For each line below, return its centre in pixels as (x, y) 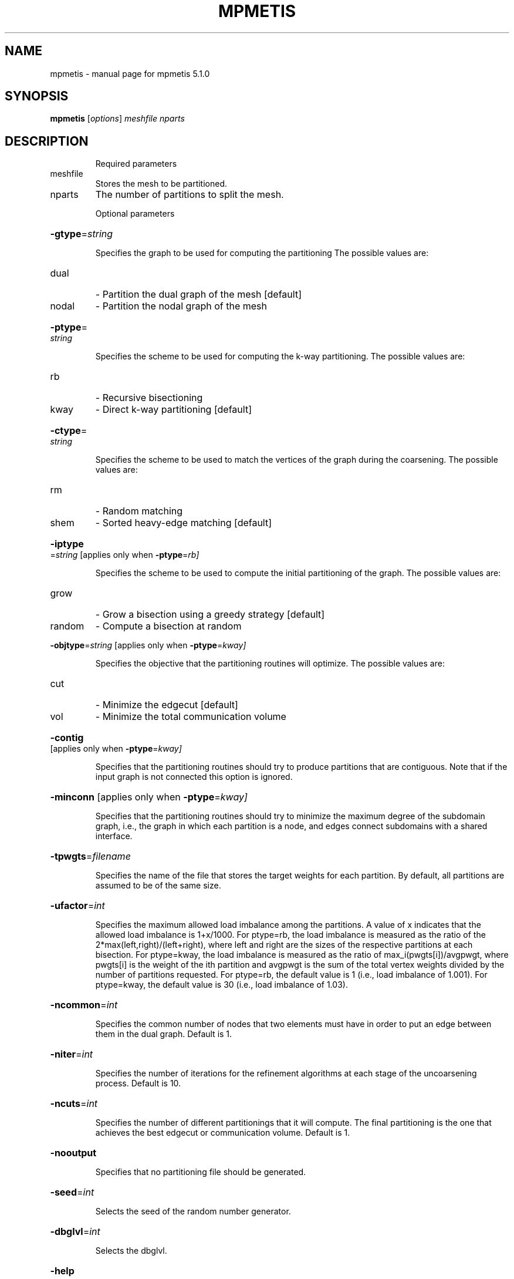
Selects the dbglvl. (131, 1251)
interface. (114, 836)
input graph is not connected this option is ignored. (194, 777)
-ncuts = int (74, 1104)
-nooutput (73, 1153)
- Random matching (139, 511)
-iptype (67, 544)
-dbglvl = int (75, 1232)
